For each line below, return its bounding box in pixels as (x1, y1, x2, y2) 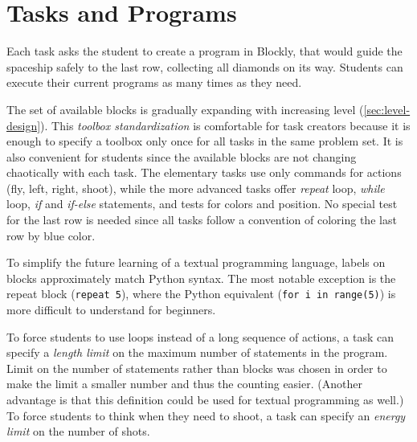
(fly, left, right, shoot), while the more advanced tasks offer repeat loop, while (6, 179, 385, 196)
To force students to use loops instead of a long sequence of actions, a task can (6, 328, 395, 345)
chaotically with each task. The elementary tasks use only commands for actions (6, 164, 402, 181)
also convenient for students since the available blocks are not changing (6, 148, 357, 165)
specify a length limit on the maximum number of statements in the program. (6, 344, 388, 361)
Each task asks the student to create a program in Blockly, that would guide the (6, 43, 403, 59)
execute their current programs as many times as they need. (6, 74, 302, 91)
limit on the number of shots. (6, 423, 150, 440)
